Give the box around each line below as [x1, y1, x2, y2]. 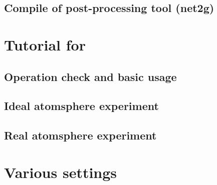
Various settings [4, 161, 117, 182]
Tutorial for [4, 34, 86, 54]
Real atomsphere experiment [4, 127, 157, 143]
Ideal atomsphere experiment [4, 98, 159, 113]
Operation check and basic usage [4, 68, 177, 84]
